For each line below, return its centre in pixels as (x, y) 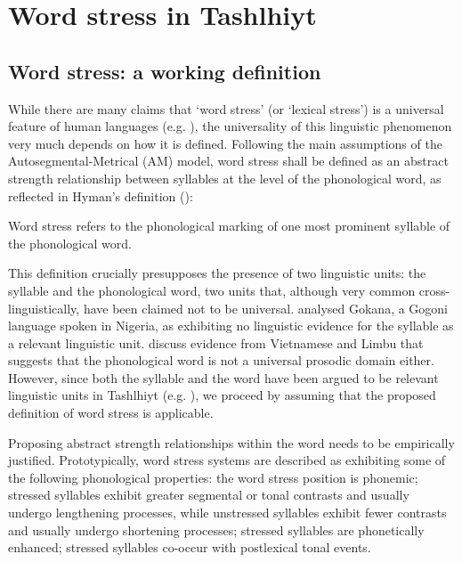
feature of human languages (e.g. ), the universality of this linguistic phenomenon (230, 126)
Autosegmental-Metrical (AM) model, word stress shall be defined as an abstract (228, 161)
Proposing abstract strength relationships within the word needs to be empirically (231, 442)
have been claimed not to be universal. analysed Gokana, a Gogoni (266, 308)
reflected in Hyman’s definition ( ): (101, 195)
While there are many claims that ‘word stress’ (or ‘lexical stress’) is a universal (226, 108)
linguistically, (44, 308)
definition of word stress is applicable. (111, 413)
